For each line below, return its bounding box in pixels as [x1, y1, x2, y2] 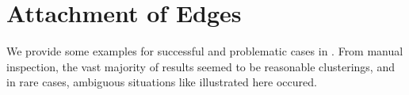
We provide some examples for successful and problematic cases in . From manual [6, 43, 403, 59]
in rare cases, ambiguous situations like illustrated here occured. [6, 74, 317, 90]
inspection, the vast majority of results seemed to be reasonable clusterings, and [6, 58, 395, 74]
